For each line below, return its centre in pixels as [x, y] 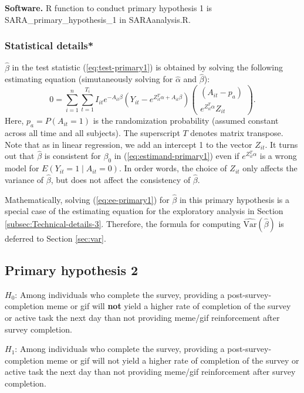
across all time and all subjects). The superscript [92, 133]
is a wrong [278, 156]
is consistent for [72, 156]
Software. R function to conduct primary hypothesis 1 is [109, 8]
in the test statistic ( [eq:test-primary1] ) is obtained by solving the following [147, 67]
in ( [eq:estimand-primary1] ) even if [177, 156]
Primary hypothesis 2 [72, 270]
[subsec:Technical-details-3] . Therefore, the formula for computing [123, 224]
